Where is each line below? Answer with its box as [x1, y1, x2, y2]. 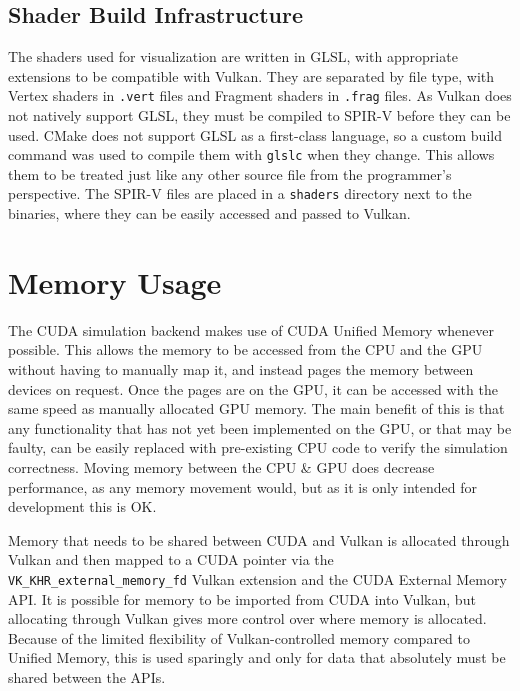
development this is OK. [8, 496, 157, 517]
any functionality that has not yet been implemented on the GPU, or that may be [8, 417, 512, 438]
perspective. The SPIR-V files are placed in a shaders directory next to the [8, 183, 472, 204]
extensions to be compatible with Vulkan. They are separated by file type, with [8, 65, 495, 86]
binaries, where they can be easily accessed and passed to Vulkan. [8, 203, 411, 224]
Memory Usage [8, 261, 222, 302]
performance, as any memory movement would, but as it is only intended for [8, 476, 477, 497]
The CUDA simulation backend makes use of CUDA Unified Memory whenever [8, 319, 494, 340]
